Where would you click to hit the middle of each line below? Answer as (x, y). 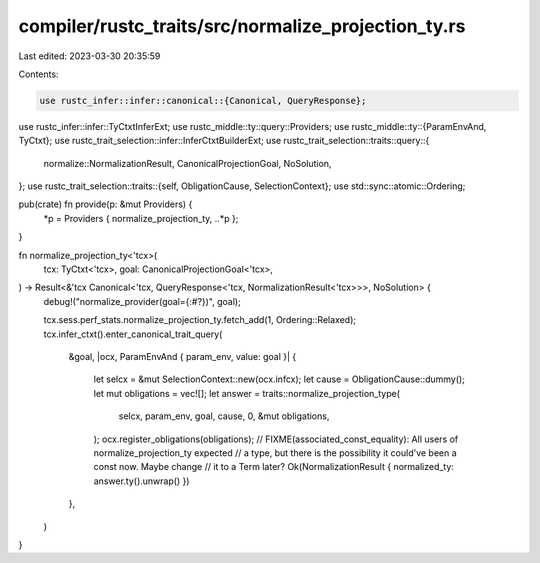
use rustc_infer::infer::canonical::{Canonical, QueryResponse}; (203, 100)
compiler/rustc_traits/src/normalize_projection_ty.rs (242, 26)
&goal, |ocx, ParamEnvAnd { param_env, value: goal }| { (182, 356)
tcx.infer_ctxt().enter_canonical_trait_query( (133, 334)
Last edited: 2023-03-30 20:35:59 (89, 56)
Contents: (38, 74)
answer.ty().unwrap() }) (141, 481)
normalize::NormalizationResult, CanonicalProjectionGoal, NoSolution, (187, 163)
